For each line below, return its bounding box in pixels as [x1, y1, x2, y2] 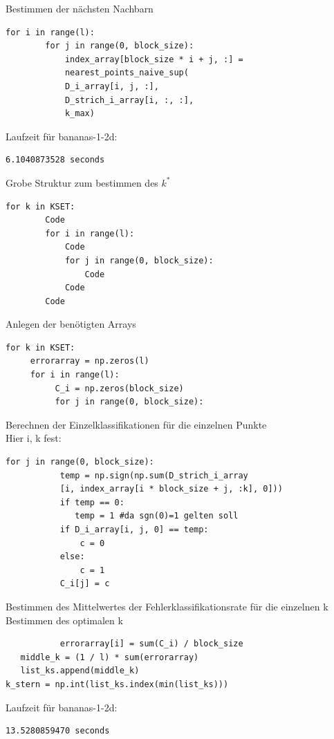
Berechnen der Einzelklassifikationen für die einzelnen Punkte [6, 417, 267, 431]
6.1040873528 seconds [6, 155, 105, 165]
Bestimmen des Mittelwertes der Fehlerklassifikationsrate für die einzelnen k [6, 599, 328, 613]
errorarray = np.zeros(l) [30, 356, 149, 366]
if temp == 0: [59, 497, 124, 507]
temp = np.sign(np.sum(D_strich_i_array [59, 470, 248, 480]
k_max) [64, 109, 95, 119]
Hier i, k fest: [6, 431, 62, 445]
